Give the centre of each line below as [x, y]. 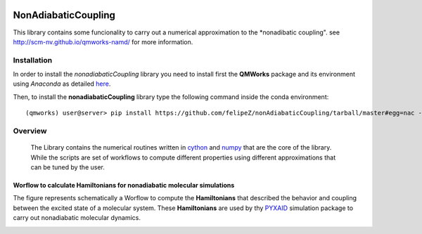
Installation [33, 60]
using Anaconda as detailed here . [62, 84]
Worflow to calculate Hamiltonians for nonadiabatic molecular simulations [124, 185]
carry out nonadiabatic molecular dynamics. [77, 218]
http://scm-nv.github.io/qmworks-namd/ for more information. [103, 41]
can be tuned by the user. [68, 167]
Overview [30, 131]
